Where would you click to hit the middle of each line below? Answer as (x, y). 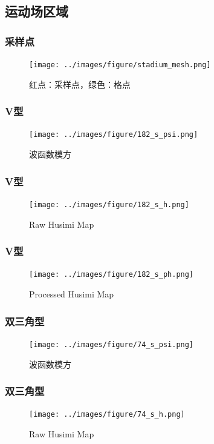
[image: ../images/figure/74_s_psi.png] (112, 344)
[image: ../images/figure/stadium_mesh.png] (120, 65)
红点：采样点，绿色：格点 (80, 84)
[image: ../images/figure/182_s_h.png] (109, 204)
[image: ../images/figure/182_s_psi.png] (114, 135)
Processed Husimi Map (72, 294)
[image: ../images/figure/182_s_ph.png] (112, 275)
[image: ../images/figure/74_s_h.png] (107, 415)
